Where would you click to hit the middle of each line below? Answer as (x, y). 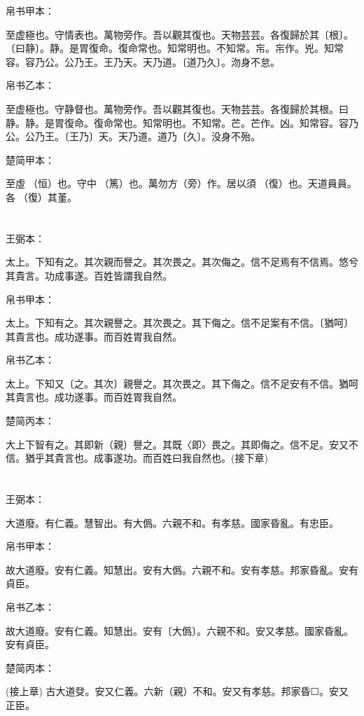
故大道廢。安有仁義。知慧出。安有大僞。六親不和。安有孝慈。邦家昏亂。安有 (182, 569)
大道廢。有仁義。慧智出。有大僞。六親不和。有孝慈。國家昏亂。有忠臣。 (172, 522)
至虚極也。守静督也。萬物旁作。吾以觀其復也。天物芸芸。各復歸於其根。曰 (177, 108)
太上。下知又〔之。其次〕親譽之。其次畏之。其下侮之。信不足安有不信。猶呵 (182, 383)
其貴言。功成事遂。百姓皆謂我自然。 (89, 275)
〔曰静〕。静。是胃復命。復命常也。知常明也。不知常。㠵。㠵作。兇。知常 (175, 48)
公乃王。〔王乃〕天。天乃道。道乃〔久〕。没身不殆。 (142, 136)
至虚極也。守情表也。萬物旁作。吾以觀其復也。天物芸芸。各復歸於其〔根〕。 (180, 34)
